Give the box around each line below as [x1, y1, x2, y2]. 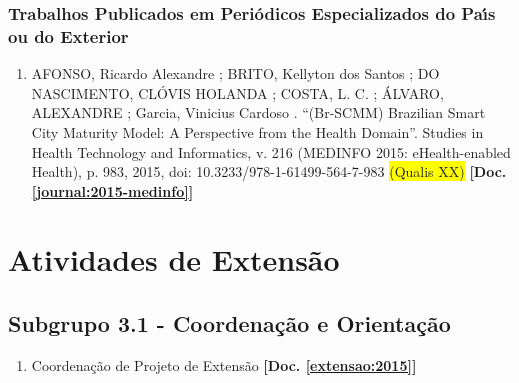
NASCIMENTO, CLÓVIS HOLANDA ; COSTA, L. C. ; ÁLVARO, [31, 82, 444, 103]
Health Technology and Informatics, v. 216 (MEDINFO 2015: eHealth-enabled [31, 141, 511, 162]
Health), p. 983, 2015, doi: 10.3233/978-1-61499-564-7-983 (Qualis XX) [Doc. [31, 161, 507, 182]
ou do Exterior [8, 23, 129, 48]
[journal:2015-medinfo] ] [31, 180, 194, 201]
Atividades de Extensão [8, 239, 340, 280]
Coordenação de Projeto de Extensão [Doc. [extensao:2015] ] [31, 354, 417, 375]
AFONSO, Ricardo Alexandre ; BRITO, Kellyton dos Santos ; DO [31, 63, 440, 84]
